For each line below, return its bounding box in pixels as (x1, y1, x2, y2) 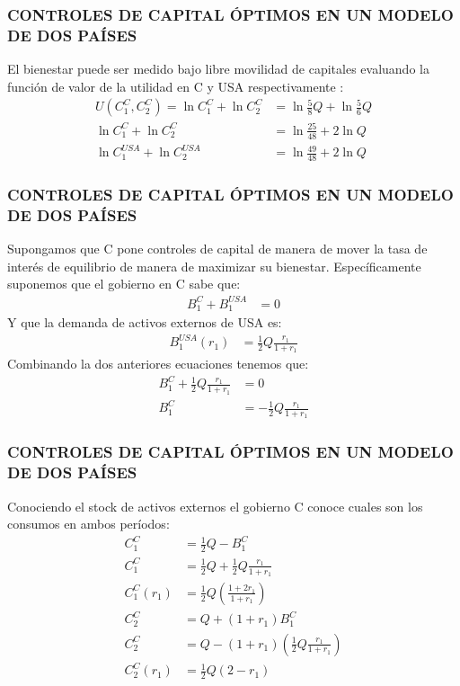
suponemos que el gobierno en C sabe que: (7, 274, 241, 293)
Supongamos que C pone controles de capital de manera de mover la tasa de (7, 239, 428, 258)
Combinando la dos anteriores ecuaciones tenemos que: (7, 354, 309, 373)
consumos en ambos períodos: (7, 514, 170, 533)
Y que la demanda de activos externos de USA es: (7, 313, 282, 331)
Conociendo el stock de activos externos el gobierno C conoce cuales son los (7, 496, 423, 515)
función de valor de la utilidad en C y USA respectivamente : (7, 76, 344, 95)
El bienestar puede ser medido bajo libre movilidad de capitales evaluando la (7, 59, 429, 78)
